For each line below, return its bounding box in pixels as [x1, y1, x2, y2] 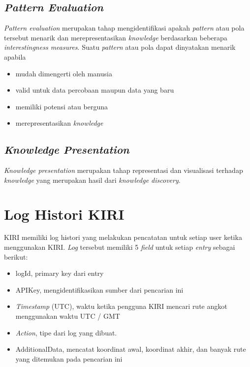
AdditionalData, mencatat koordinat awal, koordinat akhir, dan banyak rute [15, 344, 246, 354]
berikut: [4, 251, 28, 262]
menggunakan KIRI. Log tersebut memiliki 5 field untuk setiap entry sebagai [4, 242, 235, 252]
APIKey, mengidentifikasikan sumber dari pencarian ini [15, 284, 184, 295]
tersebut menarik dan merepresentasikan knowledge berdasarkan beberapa [4, 32, 227, 42]
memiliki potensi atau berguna [15, 101, 108, 111]
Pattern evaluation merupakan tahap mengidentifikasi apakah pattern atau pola [4, 23, 245, 33]
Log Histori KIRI [4, 203, 125, 224]
